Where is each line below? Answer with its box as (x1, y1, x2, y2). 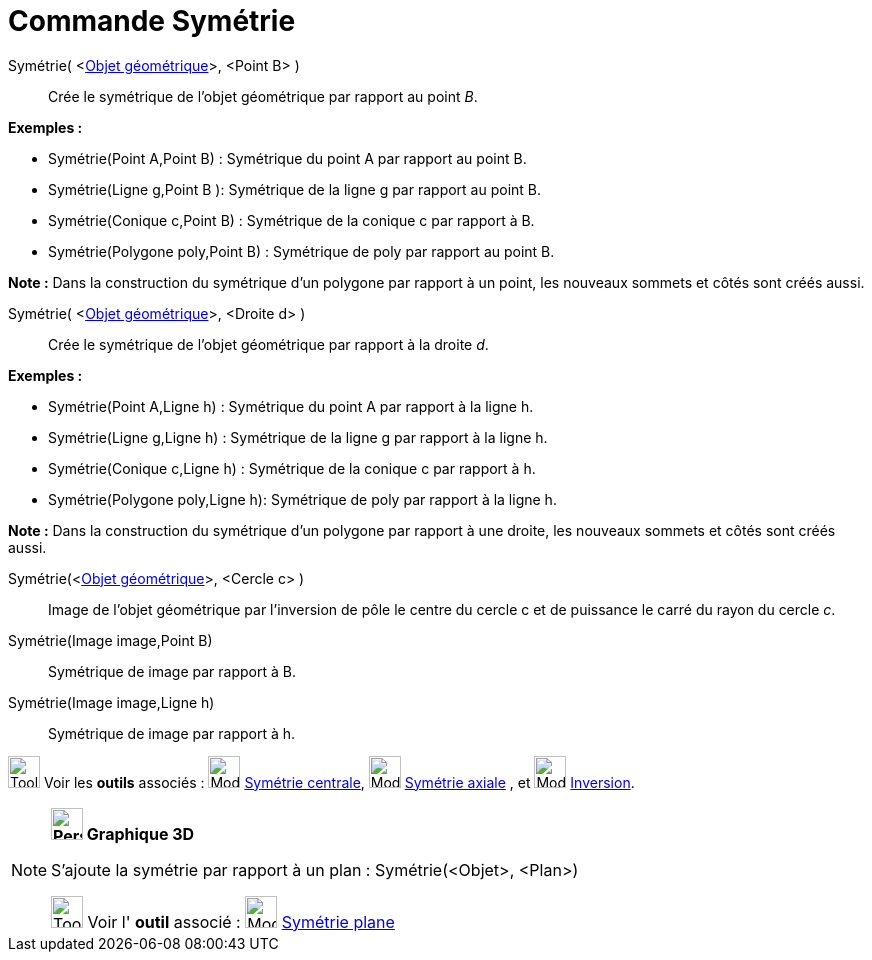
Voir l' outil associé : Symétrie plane (87, 911, 395, 932)
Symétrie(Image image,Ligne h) (8, 693, 215, 711)
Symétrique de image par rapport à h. (48, 724, 296, 742)
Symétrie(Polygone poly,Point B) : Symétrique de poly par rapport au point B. (48, 242, 555, 260)
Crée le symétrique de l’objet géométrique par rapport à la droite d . (48, 335, 489, 353)
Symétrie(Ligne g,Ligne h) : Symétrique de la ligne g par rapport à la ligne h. (48, 428, 548, 446)
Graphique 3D (86, 823, 195, 844)
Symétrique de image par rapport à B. (48, 662, 296, 680)
